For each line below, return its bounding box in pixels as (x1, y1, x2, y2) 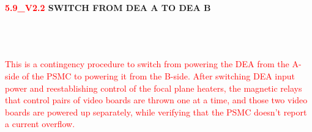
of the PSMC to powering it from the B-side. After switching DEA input (22, 69, 295, 82)
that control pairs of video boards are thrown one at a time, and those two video (5, 94, 308, 106)
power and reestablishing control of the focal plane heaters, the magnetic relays (5, 81, 302, 94)
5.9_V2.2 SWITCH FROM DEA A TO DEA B (5, 1, 211, 13)
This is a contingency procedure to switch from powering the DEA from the (5, 57, 289, 70)
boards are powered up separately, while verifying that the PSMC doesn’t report (5, 105, 307, 118)
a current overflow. (5, 117, 75, 130)
